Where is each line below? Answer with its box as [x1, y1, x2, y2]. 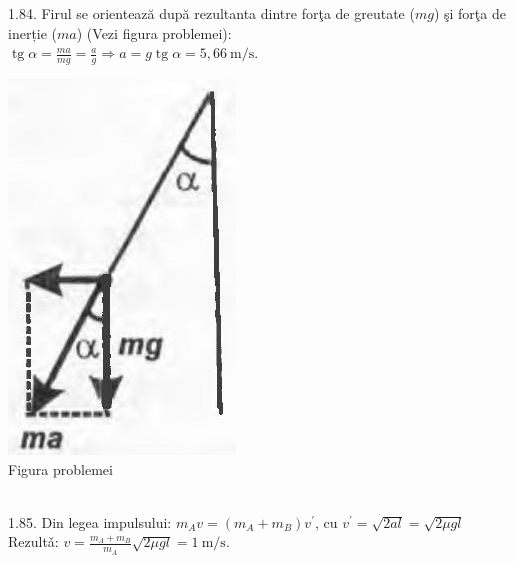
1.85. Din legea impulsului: [8, 511, 172, 532]
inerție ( [8, 22, 58, 43]
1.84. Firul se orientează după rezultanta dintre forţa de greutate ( [8, 3, 415, 23]
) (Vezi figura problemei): [76, 22, 232, 43]
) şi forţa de [433, 3, 506, 23]
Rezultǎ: [8, 531, 59, 552]
